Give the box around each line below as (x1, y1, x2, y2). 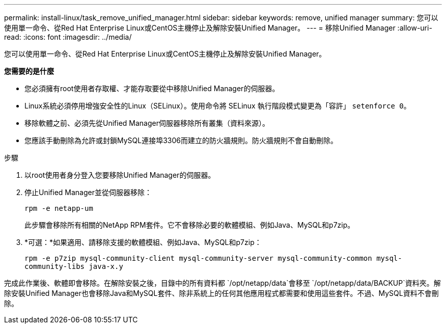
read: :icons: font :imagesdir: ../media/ (4, 33, 132, 41)
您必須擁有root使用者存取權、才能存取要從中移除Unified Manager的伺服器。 (24, 84, 280, 93)
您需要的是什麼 (4, 67, 54, 75)
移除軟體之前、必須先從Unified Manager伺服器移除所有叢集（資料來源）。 (24, 119, 269, 127)
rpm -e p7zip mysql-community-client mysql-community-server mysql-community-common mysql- (24, 254, 402, 262)
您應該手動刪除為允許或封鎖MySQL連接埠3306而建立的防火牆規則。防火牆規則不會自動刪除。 (24, 136, 338, 145)
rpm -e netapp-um (24, 204, 93, 212)
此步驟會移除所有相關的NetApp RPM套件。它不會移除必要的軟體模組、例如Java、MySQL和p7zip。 (24, 221, 355, 229)
